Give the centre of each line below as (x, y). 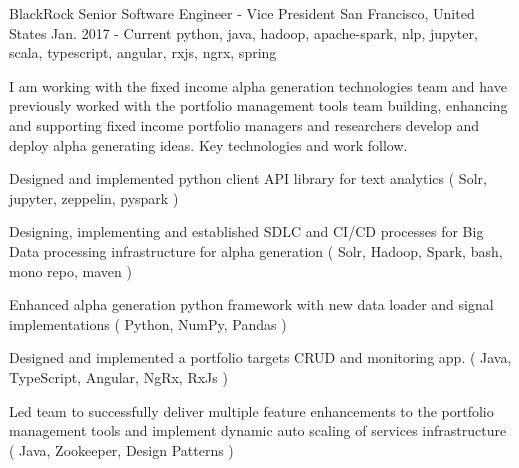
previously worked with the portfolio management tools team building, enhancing (258, 105)
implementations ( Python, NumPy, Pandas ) (148, 323)
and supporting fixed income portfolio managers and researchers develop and (244, 124)
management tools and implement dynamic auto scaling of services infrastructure (258, 430)
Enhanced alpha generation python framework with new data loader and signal (251, 304)
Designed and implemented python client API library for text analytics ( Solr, (248, 178)
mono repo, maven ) (70, 270)
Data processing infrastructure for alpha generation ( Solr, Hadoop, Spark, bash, (256, 250)
